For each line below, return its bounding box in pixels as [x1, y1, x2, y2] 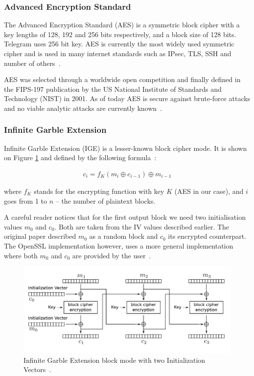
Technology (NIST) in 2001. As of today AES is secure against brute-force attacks [4, 93, 251, 104]
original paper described [4, 231, 76, 241]
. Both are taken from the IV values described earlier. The [54, 221, 230, 231]
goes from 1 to [4, 195, 47, 206]
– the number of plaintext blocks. [55, 195, 156, 206]
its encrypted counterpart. [168, 231, 247, 241]
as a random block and [89, 231, 158, 241]
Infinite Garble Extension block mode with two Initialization [23, 355, 206, 365]
